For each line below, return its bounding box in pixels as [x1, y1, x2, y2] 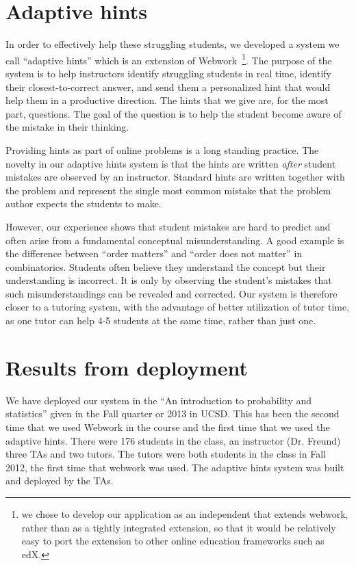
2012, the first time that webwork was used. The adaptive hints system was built [5, 460, 344, 474]
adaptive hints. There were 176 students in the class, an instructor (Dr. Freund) [5, 433, 341, 447]
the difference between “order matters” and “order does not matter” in [5, 246, 303, 261]
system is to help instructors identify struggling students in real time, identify [5, 66, 332, 80]
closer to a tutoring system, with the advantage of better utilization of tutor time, [5, 300, 350, 314]
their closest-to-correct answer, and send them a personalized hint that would [5, 79, 331, 94]
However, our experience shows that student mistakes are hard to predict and [5, 219, 331, 233]
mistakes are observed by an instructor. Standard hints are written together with [5, 170, 345, 184]
